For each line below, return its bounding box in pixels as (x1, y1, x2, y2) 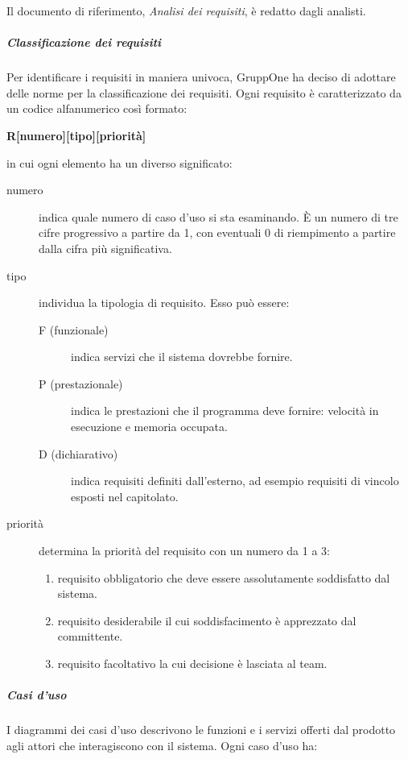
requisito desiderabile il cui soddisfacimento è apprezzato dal (57, 612, 356, 628)
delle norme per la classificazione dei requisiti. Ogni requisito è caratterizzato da (6, 84, 402, 101)
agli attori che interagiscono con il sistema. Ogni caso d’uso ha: (6, 736, 318, 753)
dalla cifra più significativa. (39, 239, 172, 256)
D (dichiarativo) (39, 445, 118, 462)
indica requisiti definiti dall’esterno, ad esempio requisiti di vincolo (71, 472, 399, 489)
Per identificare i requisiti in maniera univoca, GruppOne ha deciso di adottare (6, 68, 396, 85)
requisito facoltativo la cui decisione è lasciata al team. (57, 655, 328, 671)
